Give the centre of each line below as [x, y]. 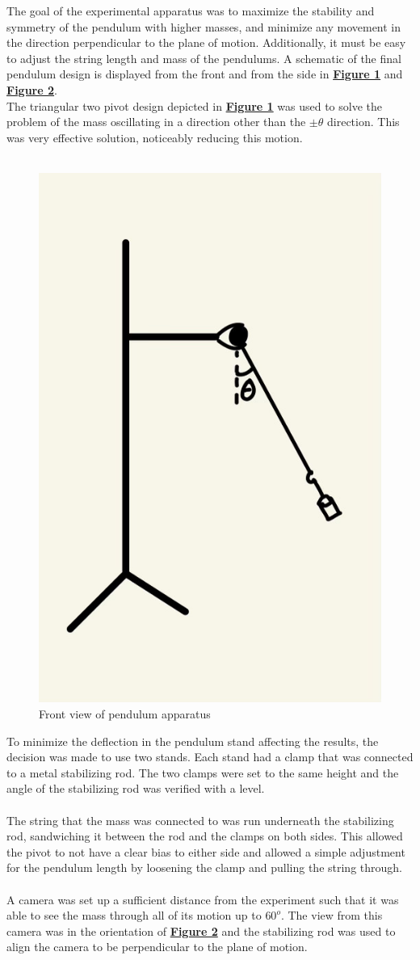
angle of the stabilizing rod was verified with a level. [136, 788]
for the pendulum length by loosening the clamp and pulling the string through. [204, 867]
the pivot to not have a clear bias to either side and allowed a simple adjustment [206, 851]
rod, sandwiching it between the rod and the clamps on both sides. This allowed [205, 836]
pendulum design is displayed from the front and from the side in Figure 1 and [205, 74]
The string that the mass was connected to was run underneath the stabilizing [200, 820]
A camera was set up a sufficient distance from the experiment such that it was [203, 899]
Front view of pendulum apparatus [125, 714]
